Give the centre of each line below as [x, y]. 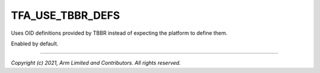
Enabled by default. [35, 44]
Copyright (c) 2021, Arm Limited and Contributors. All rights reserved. [96, 63]
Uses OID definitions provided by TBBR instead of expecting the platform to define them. [119, 33]
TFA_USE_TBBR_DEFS [65, 15]
